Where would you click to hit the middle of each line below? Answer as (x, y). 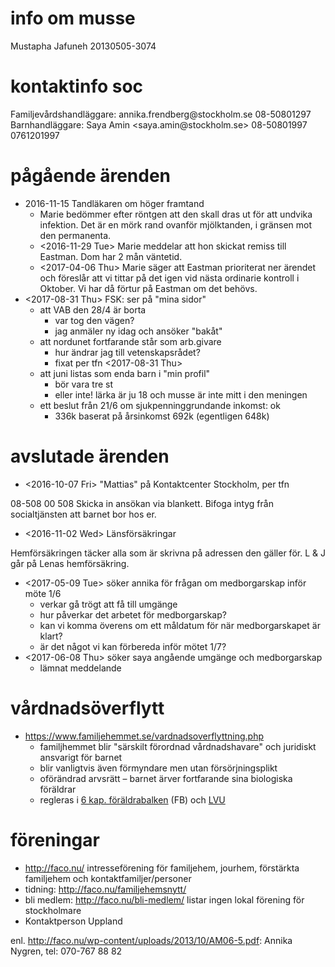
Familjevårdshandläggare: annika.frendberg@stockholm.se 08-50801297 (161, 114)
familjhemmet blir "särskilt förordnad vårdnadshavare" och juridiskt (178, 746)
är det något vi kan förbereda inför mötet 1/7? (133, 646)
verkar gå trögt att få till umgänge (108, 604)
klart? (51, 636)
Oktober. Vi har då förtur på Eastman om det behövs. (148, 288)
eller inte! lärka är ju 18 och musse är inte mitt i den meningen (181, 394)
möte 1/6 (43, 593)
